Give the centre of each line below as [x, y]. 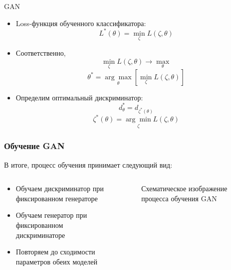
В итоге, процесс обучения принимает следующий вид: [88, 164]
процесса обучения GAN [179, 198]
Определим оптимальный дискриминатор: [79, 97]
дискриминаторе [40, 235]
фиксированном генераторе [57, 198]
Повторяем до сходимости [55, 252]
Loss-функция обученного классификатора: [81, 23]
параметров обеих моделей [57, 261]
